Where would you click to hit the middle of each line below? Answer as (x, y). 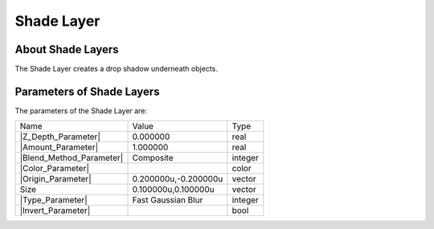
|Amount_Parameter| (59, 147)
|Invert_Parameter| (55, 211)
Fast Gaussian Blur (168, 200)
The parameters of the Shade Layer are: (81, 110)
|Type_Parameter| (53, 200)
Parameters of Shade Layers (87, 91)
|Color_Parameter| (55, 169)
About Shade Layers (67, 49)
